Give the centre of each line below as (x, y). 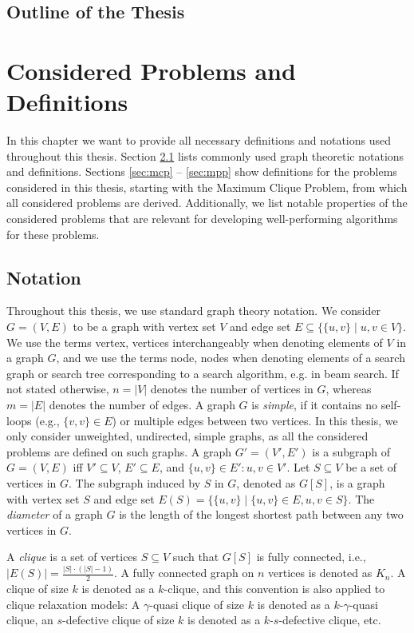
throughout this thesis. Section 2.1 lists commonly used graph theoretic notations (205, 155)
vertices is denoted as (320, 573)
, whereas (349, 389)
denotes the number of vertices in (232, 389)
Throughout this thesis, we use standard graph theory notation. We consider (193, 311)
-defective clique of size (118, 620)
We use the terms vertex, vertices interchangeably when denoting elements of (195, 342)
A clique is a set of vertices (72, 557)
